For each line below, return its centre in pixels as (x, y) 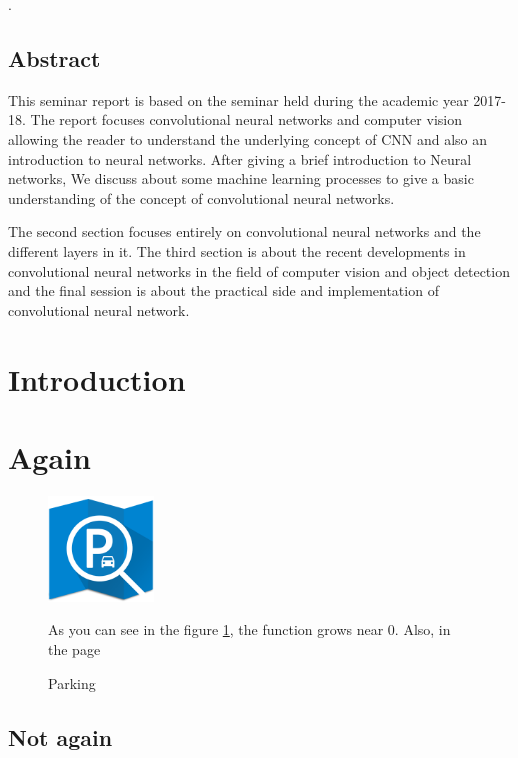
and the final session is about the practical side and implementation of (223, 290)
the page (74, 649)
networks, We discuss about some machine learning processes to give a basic (241, 178)
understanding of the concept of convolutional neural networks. (201, 197)
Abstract (54, 57)
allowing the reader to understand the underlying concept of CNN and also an (248, 138)
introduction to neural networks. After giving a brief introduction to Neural (240, 158)
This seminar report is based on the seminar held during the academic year (238, 99)
